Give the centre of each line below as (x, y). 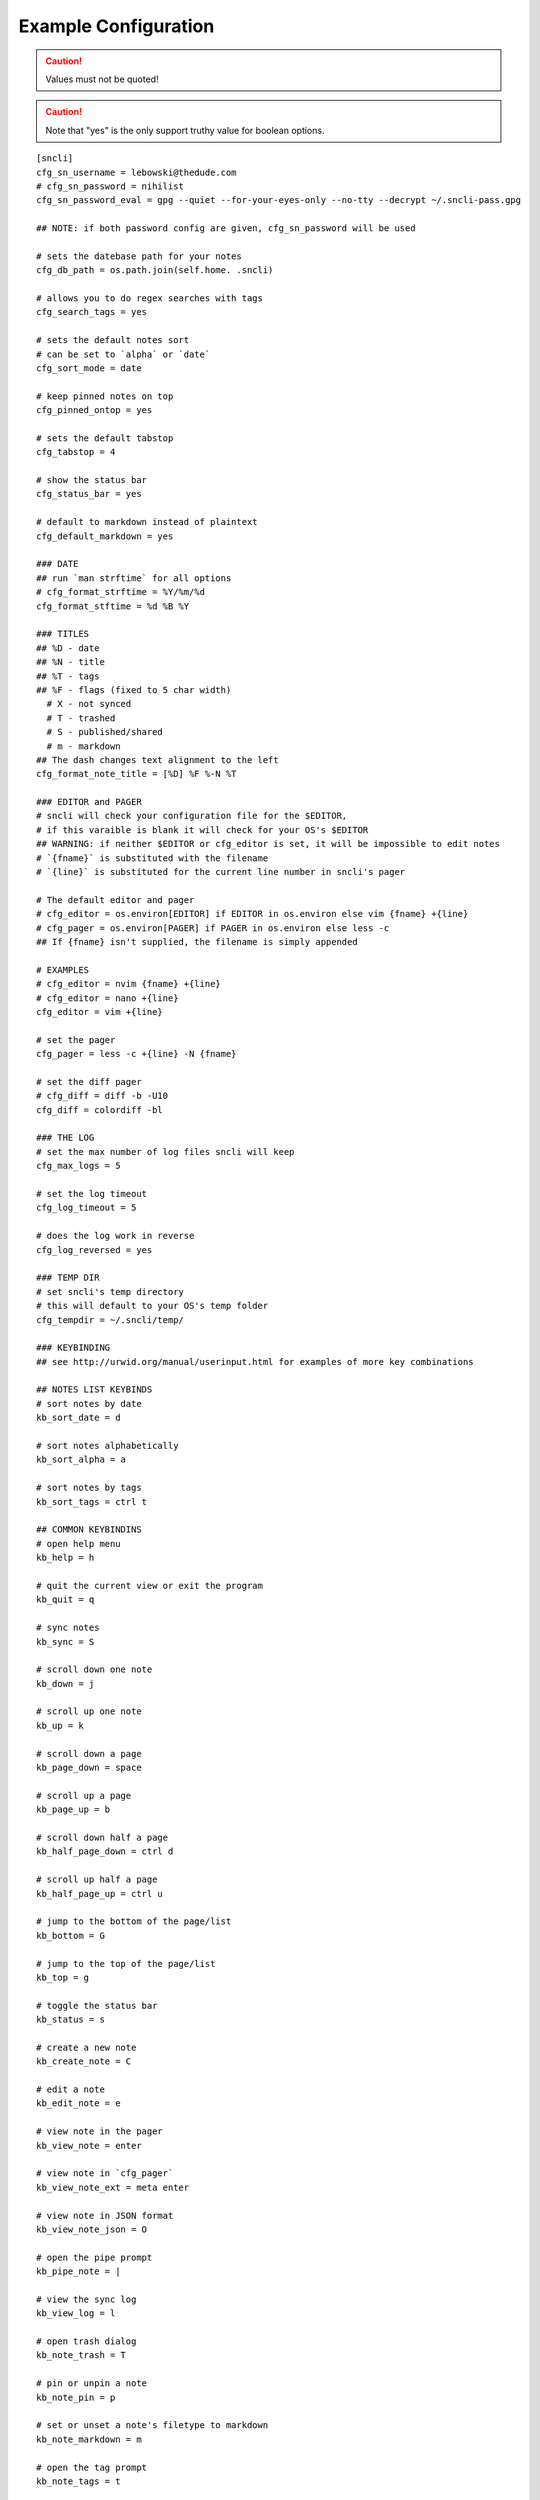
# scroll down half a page (102, 1837)
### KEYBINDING (73, 1348)
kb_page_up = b (73, 1809)
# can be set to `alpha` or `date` (123, 354)
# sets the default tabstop (105, 438)
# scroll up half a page (97, 1879)
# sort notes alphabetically (107, 1446)
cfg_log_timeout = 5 (86, 1208)
